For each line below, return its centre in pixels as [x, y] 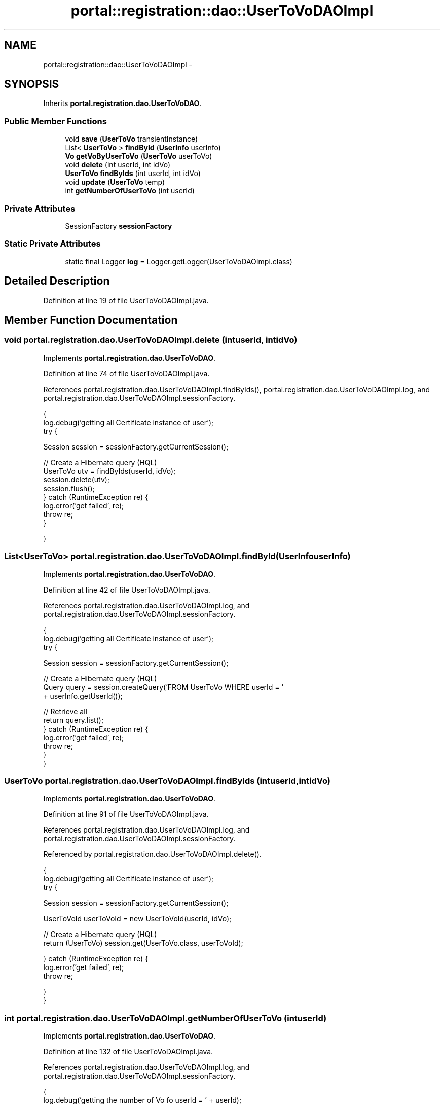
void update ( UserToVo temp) [115, 182]
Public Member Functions [55, 121]
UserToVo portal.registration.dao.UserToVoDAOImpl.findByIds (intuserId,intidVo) [167, 781]
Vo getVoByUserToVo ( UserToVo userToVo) [139, 156]
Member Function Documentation [91, 320]
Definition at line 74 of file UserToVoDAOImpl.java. [126, 373]
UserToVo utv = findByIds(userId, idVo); [109, 471]
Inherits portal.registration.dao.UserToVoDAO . [122, 103]
